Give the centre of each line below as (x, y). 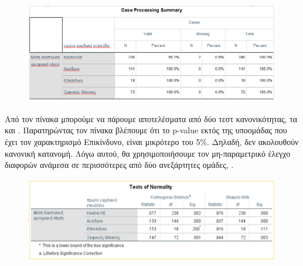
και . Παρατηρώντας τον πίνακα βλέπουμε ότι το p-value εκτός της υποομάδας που (146, 130)
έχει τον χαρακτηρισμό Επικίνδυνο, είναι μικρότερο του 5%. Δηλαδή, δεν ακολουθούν (152, 141)
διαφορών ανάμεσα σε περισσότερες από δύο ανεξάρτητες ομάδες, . (119, 165)
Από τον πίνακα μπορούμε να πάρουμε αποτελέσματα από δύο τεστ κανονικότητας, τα (151, 118)
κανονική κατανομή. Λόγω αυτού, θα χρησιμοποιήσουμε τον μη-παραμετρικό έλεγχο (148, 153)
